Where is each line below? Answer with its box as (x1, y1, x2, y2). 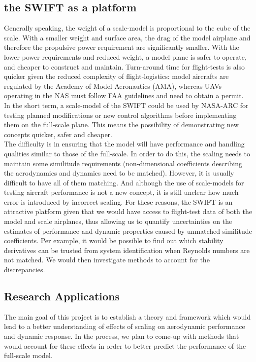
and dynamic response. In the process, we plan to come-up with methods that (4, 331, 239, 341)
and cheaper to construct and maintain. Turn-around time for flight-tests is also (4, 61, 245, 72)
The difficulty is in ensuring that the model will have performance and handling (4, 139, 245, 149)
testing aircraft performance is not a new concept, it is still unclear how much (4, 187, 239, 197)
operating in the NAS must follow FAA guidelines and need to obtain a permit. (4, 90, 244, 101)
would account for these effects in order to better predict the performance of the (4, 340, 246, 351)
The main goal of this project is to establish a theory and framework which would (4, 311, 251, 322)
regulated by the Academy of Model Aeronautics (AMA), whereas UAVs (4, 80, 222, 91)
